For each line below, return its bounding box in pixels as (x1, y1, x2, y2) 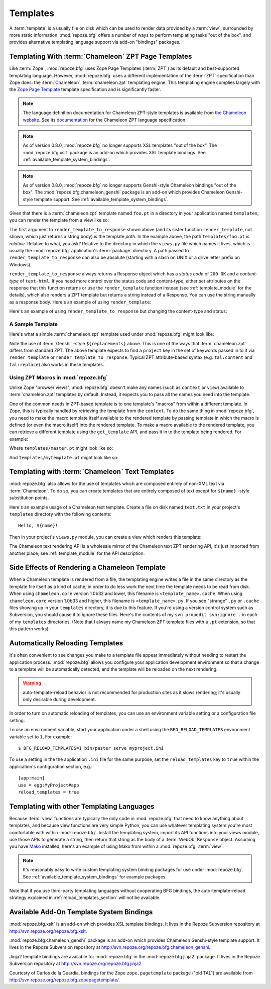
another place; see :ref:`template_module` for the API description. (9, 550, 145, 556)
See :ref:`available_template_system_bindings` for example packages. (23, 873, 167, 879)
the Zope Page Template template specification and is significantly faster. (9, 86, 162, 92)
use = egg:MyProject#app (18, 782, 79, 788)
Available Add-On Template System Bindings (9, 908, 153, 917)
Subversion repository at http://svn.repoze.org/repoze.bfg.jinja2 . (9, 960, 143, 967)
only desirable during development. (23, 697, 96, 703)
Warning (23, 680, 41, 686)
